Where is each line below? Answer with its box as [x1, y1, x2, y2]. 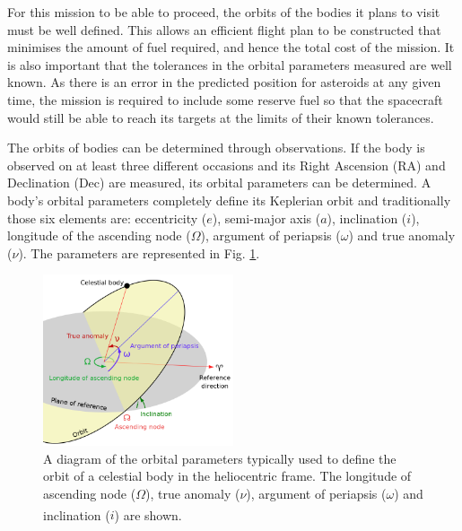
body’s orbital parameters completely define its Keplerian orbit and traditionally [7, 190, 451, 209]
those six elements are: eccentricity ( [7, 208, 207, 227]
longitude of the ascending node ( [7, 226, 191, 245]
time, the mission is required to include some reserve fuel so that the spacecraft [7, 90, 443, 109]
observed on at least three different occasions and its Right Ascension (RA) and [7, 155, 446, 174]
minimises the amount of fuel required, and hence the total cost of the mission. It [7, 38, 455, 57]
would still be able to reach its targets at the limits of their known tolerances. [7, 108, 434, 126]
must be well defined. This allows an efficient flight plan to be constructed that [7, 20, 441, 39]
